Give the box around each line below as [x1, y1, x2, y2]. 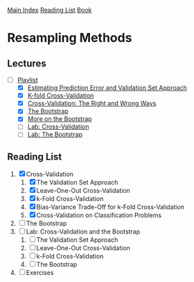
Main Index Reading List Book [7, 6, 92, 14]
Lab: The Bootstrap [27, 131, 83, 139]
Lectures [7, 57, 46, 69]
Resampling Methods [7, 30, 132, 46]
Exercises [26, 269, 54, 277]
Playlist [17, 76, 38, 84]
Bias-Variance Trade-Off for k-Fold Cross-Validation [36, 203, 185, 211]
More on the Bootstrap [27, 115, 92, 123]
